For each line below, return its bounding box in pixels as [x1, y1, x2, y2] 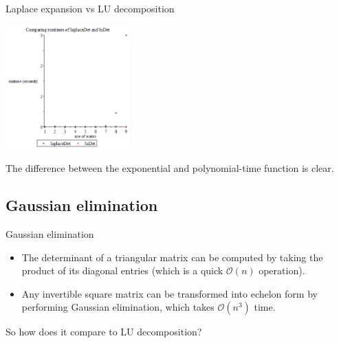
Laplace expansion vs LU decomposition [6, 1, 175, 15]
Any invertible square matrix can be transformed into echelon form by [21, 286, 318, 300]
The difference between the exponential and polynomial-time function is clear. [6, 161, 334, 175]
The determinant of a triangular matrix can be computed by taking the [21, 250, 323, 264]
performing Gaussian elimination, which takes [21, 300, 215, 314]
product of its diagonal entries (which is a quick [21, 263, 223, 278]
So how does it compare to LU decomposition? [6, 324, 202, 339]
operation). [259, 263, 305, 278]
